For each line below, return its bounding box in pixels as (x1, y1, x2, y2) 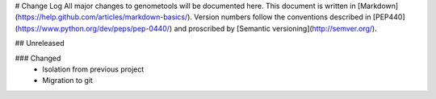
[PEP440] (372, 12, 405, 22)
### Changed (15, 53, 61, 63)
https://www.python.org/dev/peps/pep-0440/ (17, 23, 170, 33)
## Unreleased (15, 39, 65, 48)
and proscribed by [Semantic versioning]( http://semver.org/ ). (174, 23, 377, 33)
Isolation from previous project (42, 64, 145, 74)
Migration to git (42, 76, 93, 85)
